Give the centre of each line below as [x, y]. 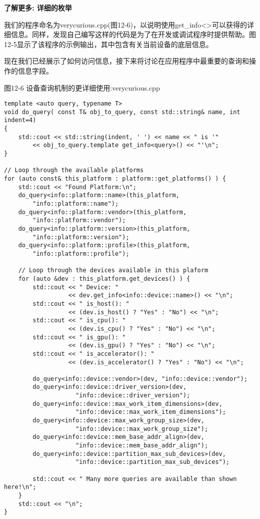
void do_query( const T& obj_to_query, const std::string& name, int [122, 112]
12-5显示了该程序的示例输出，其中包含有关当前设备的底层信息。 [108, 44]
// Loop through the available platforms [74, 170]
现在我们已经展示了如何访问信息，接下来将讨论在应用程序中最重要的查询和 [126, 61]
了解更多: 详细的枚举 [38, 8]
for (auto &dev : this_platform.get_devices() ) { [104, 279]
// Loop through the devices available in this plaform [113, 271]
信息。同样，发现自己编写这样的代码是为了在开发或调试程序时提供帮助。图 [133, 34]
